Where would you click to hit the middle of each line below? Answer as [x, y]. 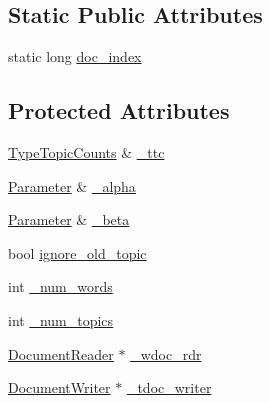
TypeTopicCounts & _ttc [86, 152]
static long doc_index [75, 56]
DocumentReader [61, 353]
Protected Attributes [119, 110]
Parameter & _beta [69, 219]
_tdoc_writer [169, 387]
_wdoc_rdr [166, 353]
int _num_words [60, 286]
